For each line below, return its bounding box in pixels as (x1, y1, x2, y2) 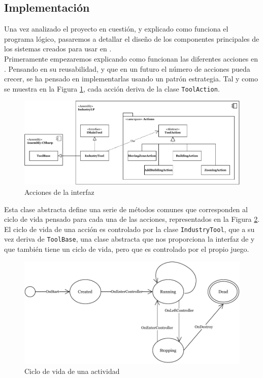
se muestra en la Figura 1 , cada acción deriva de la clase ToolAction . (4, 83, 220, 94)
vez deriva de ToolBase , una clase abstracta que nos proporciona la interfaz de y (4, 234, 255, 244)
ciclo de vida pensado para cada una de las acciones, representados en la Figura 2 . (4, 214, 260, 224)
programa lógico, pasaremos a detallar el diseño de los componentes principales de (4, 33, 259, 44)
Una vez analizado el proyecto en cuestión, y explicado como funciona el (4, 23, 228, 34)
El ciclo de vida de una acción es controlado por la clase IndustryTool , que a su (4, 223, 255, 234)
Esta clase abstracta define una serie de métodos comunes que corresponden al (4, 203, 248, 214)
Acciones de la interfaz (24, 186, 94, 197)
